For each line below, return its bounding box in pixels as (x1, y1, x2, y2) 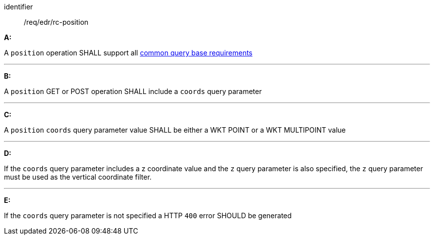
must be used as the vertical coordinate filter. (4, 173, 152, 181)
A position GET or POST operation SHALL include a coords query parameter (4, 87, 262, 96)
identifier (4, 2, 33, 11)
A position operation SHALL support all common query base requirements (4, 48, 253, 57)
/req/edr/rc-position (24, 18, 89, 26)
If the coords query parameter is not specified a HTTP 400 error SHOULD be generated (4, 211, 292, 220)
